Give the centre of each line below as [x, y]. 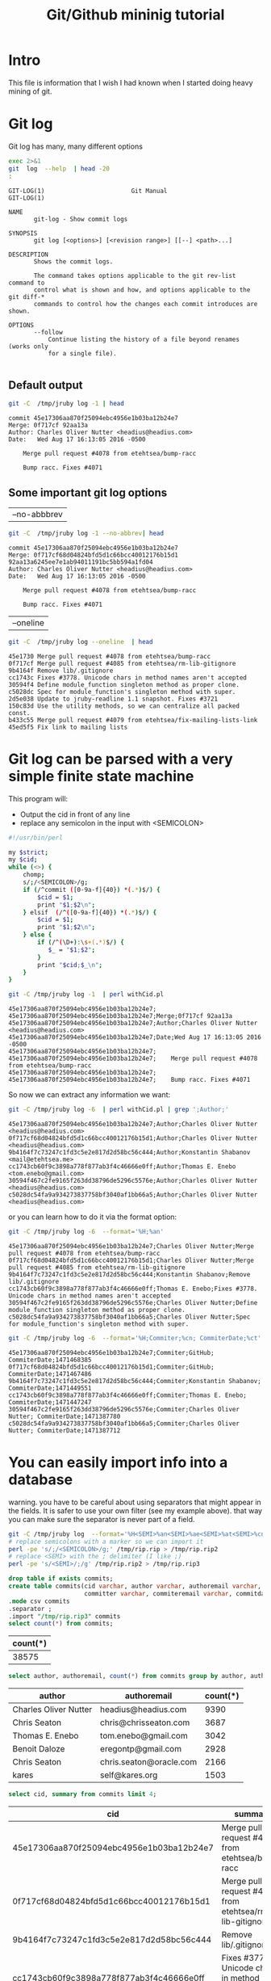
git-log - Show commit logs [81, 219]
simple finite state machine [101, 776]
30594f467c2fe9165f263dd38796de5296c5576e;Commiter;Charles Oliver [124, 1409]
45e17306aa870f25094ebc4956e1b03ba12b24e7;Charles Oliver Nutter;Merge [131, 1246]
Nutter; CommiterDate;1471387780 [65, 1416]
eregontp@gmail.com [141, 1749]
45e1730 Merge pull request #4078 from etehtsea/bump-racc [110, 656]
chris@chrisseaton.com [145, 1722]
